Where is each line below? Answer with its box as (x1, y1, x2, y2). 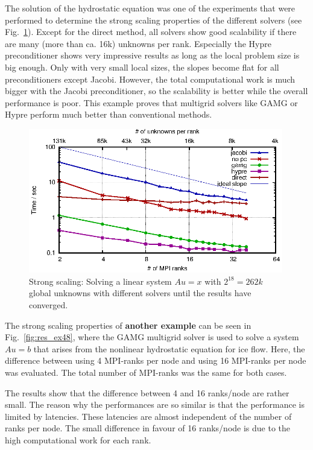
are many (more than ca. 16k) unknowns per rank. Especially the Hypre (5, 37, 271, 49)
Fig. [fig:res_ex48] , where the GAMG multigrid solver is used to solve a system (5, 331, 299, 343)
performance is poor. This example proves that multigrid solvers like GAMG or (5, 96, 298, 109)
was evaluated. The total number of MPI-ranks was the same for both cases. (5, 366, 287, 378)
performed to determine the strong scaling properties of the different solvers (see (5, 13, 302, 26)
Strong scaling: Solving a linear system (29, 274, 172, 287)
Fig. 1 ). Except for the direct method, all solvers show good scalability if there (5, 25, 297, 38)
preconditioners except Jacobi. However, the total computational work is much (5, 72, 296, 85)
